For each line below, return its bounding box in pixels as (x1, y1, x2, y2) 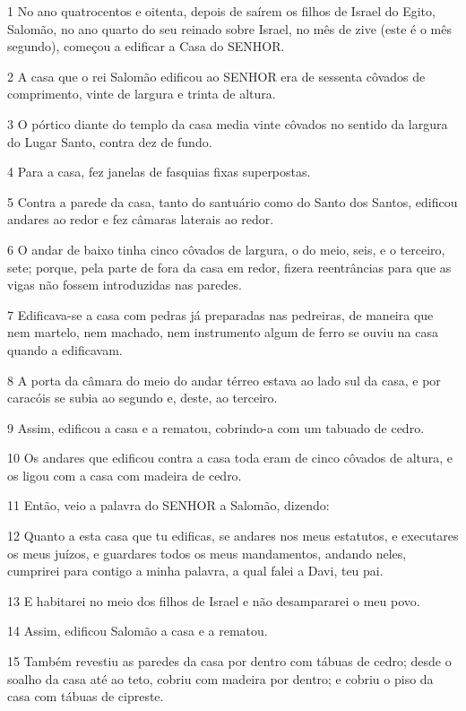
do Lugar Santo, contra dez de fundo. (7, 132, 212, 151)
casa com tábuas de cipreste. (7, 687, 164, 706)
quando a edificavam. (7, 340, 123, 359)
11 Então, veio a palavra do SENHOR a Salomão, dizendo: (7, 496, 330, 515)
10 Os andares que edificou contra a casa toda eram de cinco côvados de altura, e (7, 448, 453, 467)
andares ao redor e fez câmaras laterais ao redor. (7, 210, 274, 229)
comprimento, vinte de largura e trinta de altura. (7, 84, 276, 103)
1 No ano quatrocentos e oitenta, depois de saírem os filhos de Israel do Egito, (7, 2, 436, 20)
